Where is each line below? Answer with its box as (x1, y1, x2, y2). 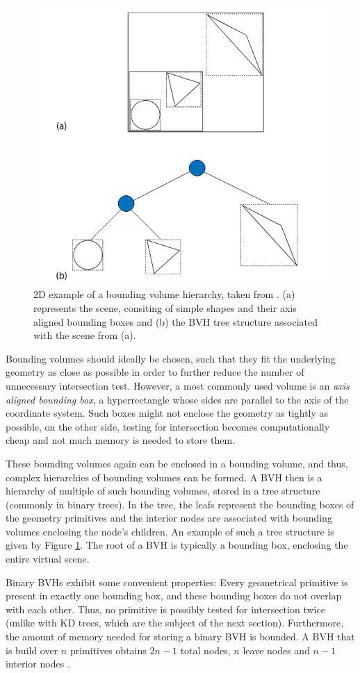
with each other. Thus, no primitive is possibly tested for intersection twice (6, 601, 325, 616)
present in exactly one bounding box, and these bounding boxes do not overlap (6, 588, 342, 603)
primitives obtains (69, 642, 147, 657)
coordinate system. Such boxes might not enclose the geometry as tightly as (6, 406, 329, 420)
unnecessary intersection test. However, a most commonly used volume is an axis (6, 378, 350, 392)
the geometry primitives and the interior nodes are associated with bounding (6, 510, 332, 525)
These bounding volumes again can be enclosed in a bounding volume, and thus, (6, 456, 348, 470)
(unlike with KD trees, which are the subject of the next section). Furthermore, (6, 615, 344, 630)
